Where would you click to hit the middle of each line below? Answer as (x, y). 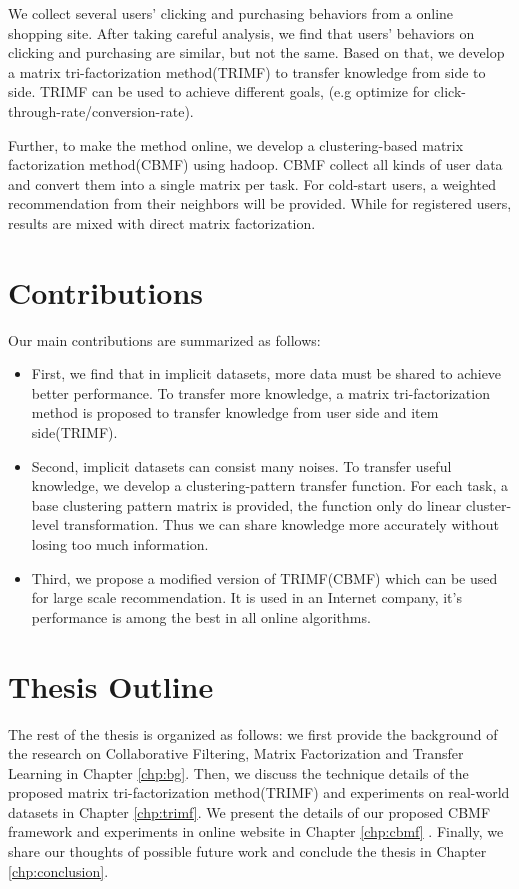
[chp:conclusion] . (58, 870)
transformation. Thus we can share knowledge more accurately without (281, 524)
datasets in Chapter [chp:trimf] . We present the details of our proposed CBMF (249, 811)
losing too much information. (120, 544)
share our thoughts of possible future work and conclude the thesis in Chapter (247, 851)
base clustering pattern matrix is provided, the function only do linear (246, 504)
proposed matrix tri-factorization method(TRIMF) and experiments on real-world (259, 792)
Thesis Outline (111, 685)
